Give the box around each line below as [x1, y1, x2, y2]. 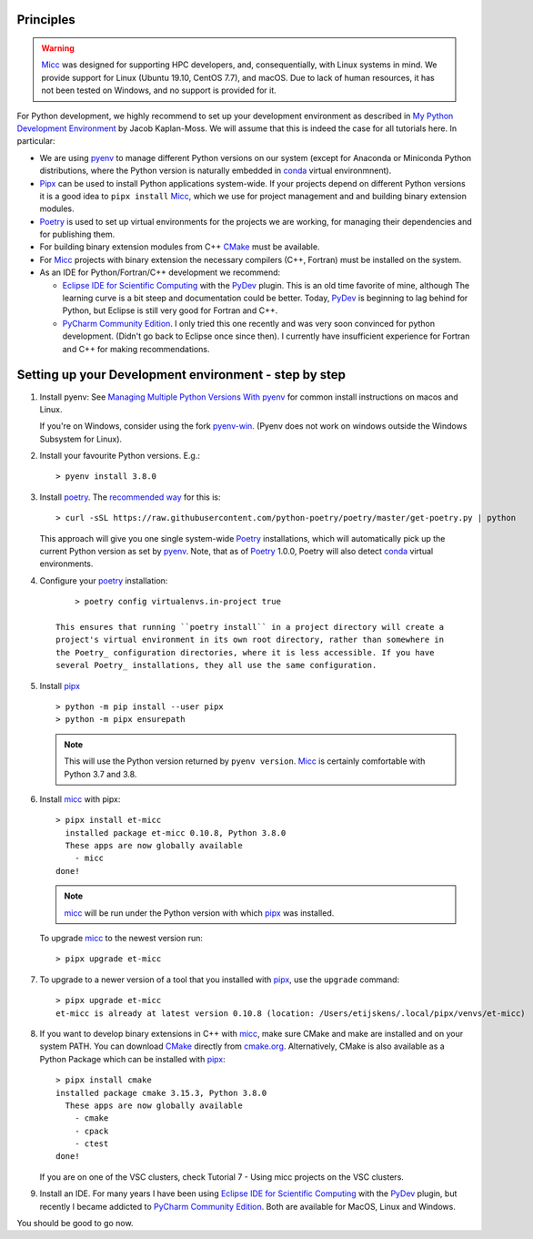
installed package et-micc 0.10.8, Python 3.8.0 [65, 828, 287, 838]
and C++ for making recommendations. [62, 343, 210, 354]
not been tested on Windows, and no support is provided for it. [41, 85, 277, 96]
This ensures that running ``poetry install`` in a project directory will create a [55, 622, 445, 632]
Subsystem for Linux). [39, 433, 123, 444]
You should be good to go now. [16, 1218, 134, 1229]
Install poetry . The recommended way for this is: [39, 492, 221, 503]
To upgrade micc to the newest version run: [39, 933, 204, 944]
